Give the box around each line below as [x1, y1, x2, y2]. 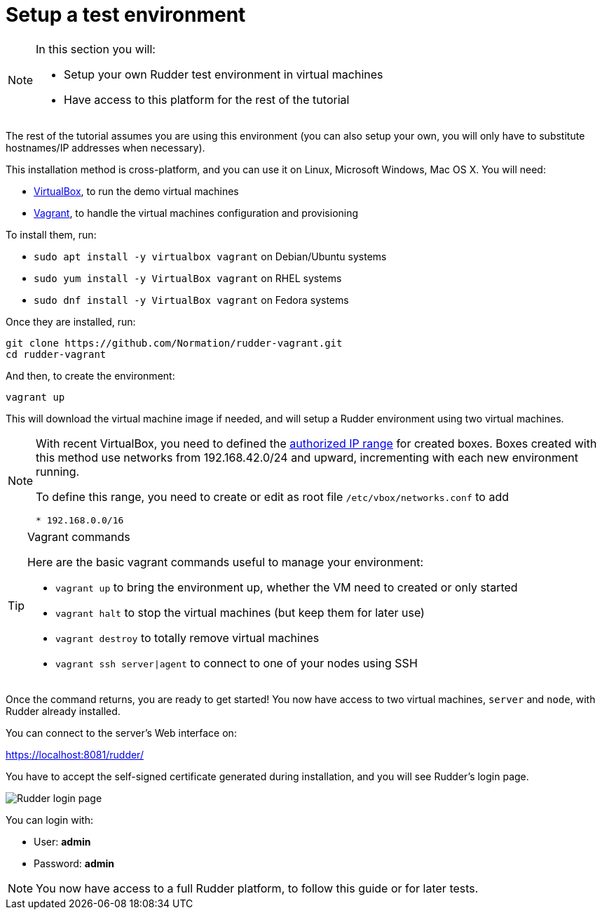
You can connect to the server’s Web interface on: [6, 726, 237, 739]
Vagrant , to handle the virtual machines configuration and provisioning [34, 206, 359, 219]
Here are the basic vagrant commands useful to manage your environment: [27, 554, 424, 569]
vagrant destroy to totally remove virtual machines [55, 630, 320, 645]
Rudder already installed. [6, 704, 121, 717]
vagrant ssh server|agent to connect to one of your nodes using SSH [55, 655, 418, 670]
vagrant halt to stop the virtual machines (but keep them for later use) [55, 605, 425, 620]
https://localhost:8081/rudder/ [6, 748, 144, 761]
